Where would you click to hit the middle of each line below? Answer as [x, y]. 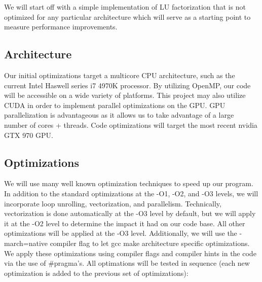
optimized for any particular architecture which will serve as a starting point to [127, 16]
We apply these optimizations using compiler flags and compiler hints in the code [130, 253]
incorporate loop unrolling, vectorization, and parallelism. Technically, [113, 203]
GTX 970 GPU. [29, 135]
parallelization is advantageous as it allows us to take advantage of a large [119, 115]
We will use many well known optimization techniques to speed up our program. [129, 183]
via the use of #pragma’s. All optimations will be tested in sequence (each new [127, 263]
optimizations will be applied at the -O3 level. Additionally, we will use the [121, 233]
